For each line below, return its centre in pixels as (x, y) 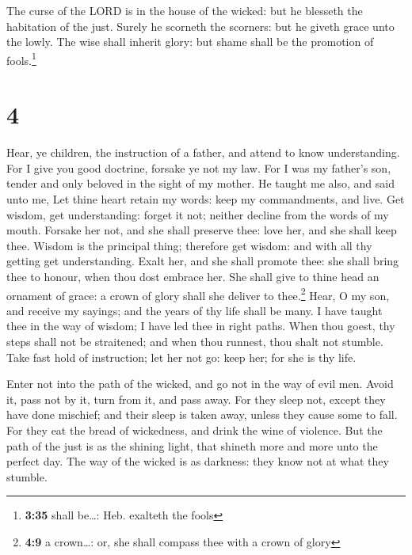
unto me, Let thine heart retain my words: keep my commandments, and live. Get (206, 198)
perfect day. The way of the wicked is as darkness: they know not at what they (198, 461)
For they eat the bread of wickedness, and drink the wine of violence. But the (195, 430)
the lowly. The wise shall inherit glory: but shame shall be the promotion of (190, 42)
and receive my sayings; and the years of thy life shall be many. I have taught (195, 310)
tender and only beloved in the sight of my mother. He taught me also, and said (200, 183)
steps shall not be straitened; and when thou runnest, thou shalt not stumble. (195, 341)
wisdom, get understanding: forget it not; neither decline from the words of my (198, 214)
